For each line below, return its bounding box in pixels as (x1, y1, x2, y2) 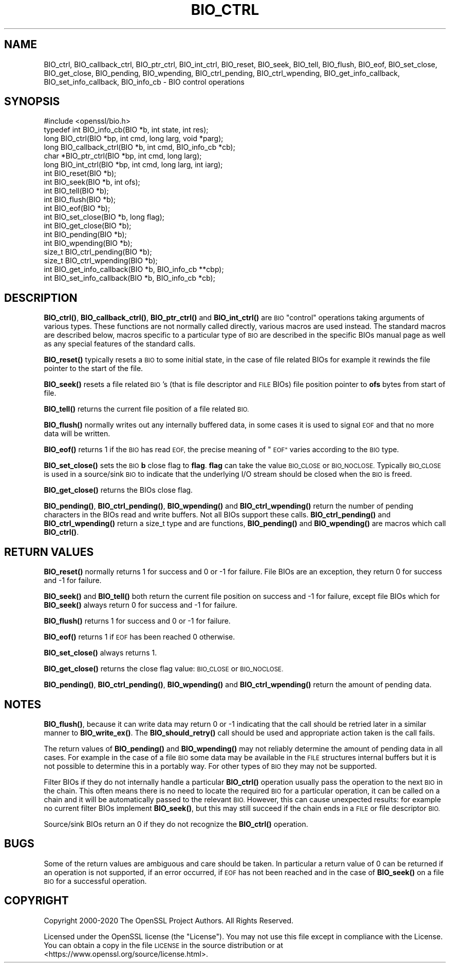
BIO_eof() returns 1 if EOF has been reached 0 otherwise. (44, 632, 235, 642)
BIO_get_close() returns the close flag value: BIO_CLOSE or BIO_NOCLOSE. (44, 664, 284, 673)
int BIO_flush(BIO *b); (44, 195, 116, 204)
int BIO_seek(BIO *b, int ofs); (44, 178, 140, 187)
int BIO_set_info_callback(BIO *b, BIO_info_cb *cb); (44, 274, 215, 283)
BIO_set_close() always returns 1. (44, 648, 157, 657)
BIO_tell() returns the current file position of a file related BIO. (44, 404, 249, 414)
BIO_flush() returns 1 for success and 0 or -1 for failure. (44, 616, 231, 626)
